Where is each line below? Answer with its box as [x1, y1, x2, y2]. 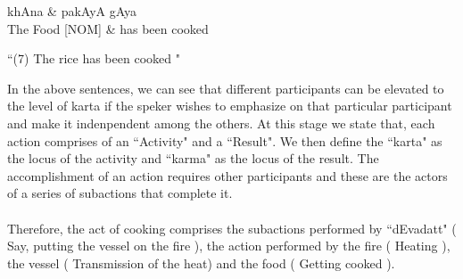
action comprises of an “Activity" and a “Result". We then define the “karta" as [7, 131, 442, 150]
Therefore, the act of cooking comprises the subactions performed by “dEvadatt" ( [7, 218, 457, 237]
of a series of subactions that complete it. [7, 184, 233, 202]
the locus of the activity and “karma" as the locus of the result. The [7, 149, 379, 168]
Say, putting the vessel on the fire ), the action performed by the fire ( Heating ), [7, 236, 451, 255]
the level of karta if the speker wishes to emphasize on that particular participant [7, 96, 452, 115]
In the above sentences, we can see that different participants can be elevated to [7, 78, 444, 97]
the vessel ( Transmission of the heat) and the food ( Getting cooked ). [7, 253, 395, 272]
